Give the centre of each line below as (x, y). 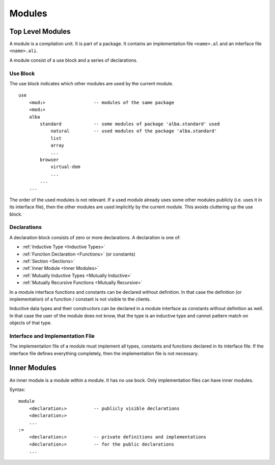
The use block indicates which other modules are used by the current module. (91, 83)
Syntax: (17, 389)
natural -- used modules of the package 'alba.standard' (134, 131)
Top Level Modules (40, 31)
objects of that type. (31, 323)
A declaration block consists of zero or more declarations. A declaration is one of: (95, 237)
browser (49, 159)
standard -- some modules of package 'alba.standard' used (130, 124)
